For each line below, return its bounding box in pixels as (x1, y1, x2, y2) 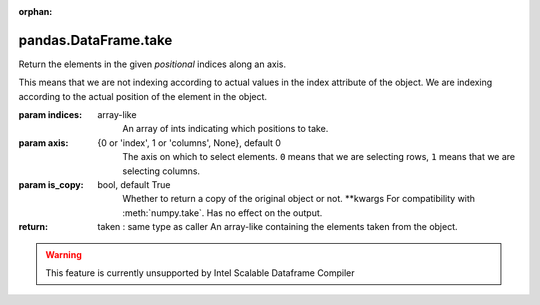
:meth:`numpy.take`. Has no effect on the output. (122, 206, 323, 219)
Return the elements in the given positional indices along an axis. (18, 58, 287, 70)
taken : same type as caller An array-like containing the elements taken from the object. (97, 221, 459, 233)
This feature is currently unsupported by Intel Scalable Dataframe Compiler (45, 266, 355, 279)
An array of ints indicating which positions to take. (122, 123, 329, 135)
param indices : (18, 109, 83, 121)
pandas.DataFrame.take (18, 31, 173, 49)
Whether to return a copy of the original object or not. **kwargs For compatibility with (122, 193, 475, 205)
